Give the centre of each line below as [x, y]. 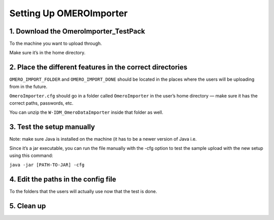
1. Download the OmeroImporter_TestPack [77, 31]
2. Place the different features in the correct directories [98, 67]
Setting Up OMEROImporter [68, 13]
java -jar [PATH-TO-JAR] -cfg [47, 165]
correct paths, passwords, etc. [41, 103]
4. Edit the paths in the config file [63, 179]
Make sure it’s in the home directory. [47, 53]
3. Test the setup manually [52, 127]
